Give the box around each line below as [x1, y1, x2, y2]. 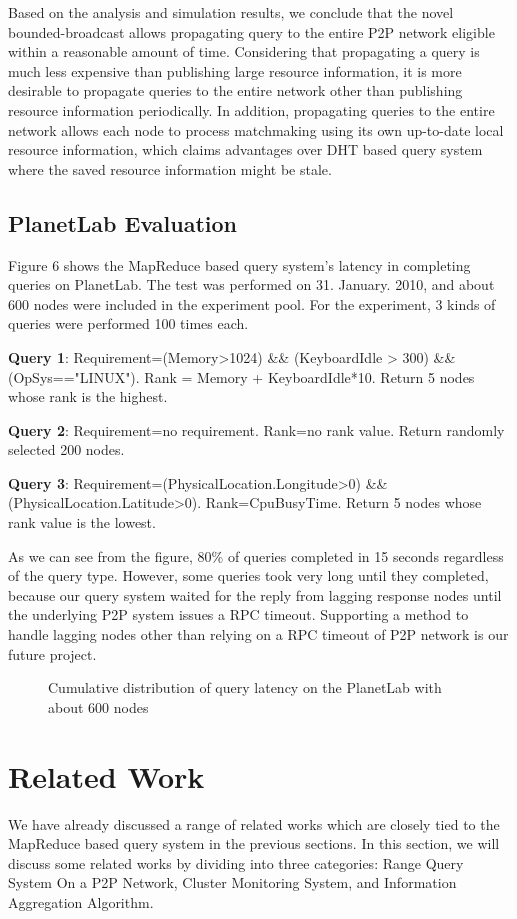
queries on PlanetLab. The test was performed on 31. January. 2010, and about [8, 274, 495, 295]
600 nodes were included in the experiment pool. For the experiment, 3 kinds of [8, 293, 496, 314]
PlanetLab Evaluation [8, 207, 238, 238]
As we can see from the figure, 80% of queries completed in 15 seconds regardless [8, 545, 504, 566]
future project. [8, 643, 97, 664]
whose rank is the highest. [8, 386, 168, 407]
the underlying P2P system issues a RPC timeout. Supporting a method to [8, 604, 469, 625]
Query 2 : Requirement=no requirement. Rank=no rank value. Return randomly [8, 419, 505, 440]
